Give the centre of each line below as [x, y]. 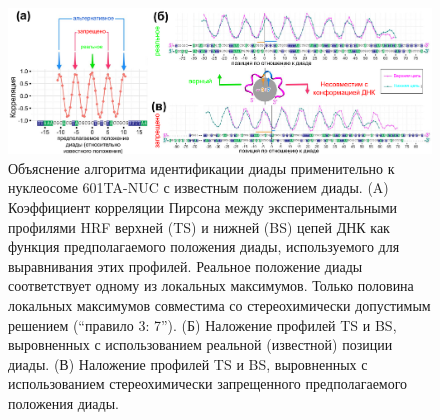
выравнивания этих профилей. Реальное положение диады [185, 265]
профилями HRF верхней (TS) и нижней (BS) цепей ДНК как [199, 226]
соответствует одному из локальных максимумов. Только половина [211, 285]
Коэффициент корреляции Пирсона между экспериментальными [203, 207]
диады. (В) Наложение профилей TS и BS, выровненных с [188, 363]
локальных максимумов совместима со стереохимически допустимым [219, 305]
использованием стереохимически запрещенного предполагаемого [208, 383]
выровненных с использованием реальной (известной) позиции [200, 344]
